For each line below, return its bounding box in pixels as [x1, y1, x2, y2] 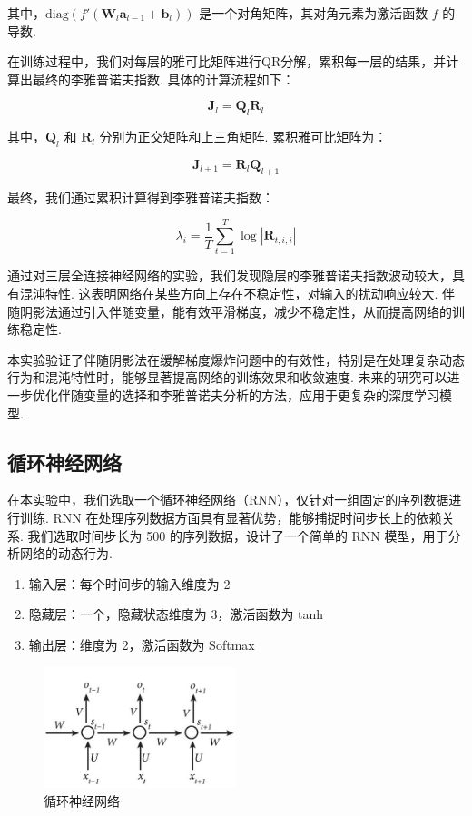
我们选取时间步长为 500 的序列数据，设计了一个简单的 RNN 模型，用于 [27, 526, 448, 545]
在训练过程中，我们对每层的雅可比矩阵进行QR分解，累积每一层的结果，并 [7, 52, 447, 71]
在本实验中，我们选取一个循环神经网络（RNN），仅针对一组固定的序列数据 [7, 490, 449, 509]
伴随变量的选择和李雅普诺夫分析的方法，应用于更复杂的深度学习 [57, 386, 439, 405]
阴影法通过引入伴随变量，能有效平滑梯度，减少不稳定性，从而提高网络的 [19, 301, 452, 320]
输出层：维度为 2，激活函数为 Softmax [28, 635, 255, 654]
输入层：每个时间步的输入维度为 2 [28, 574, 231, 593]
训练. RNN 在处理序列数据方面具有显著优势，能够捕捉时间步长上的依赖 [19, 508, 442, 527]
